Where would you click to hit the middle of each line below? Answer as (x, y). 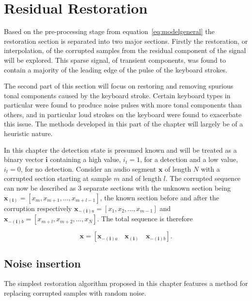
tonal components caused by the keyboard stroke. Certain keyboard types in (117, 95)
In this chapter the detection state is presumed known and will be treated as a (120, 150)
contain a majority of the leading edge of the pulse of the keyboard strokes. (116, 69)
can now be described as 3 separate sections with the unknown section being (117, 188)
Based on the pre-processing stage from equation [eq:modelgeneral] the (109, 31)
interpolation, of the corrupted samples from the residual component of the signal (125, 50)
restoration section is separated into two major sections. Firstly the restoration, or (126, 41)
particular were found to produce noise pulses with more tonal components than (123, 105)
